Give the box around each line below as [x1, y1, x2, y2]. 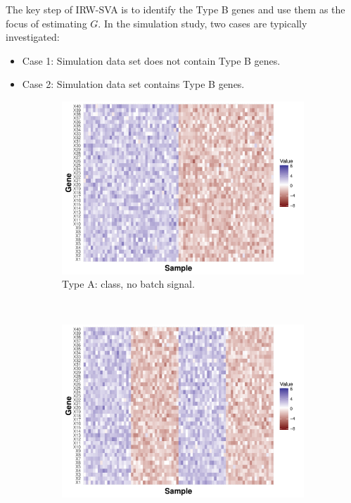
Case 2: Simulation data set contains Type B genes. [22, 77, 245, 91]
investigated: [6, 30, 60, 44]
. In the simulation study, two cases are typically [98, 15, 307, 30]
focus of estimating [6, 15, 87, 30]
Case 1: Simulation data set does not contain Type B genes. [22, 53, 281, 68]
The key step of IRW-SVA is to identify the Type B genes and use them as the [6, 2, 345, 16]
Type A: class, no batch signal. [62, 276, 195, 291]
